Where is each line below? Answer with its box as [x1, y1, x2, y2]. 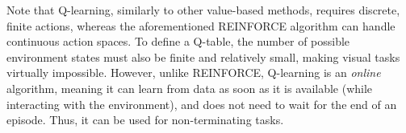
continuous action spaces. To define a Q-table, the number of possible [6, 33, 350, 50]
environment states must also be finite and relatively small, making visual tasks [6, 48, 400, 65]
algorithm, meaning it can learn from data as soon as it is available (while [6, 79, 373, 96]
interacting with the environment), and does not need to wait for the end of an [6, 95, 397, 112]
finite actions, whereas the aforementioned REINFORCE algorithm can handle [6, 17, 396, 34]
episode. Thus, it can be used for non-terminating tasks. [6, 111, 284, 128]
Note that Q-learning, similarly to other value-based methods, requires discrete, [6, 2, 400, 18]
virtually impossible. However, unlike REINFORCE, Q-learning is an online [6, 64, 381, 81]
